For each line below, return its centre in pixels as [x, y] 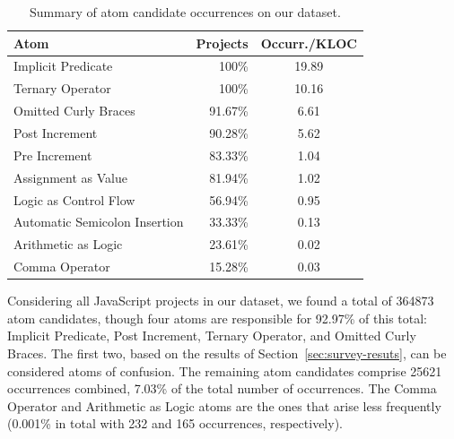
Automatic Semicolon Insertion [99, 222]
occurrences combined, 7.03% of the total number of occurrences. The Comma [222, 388]
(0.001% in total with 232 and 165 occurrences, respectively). [175, 423]
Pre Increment [53, 155]
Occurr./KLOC [309, 43]
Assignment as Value [70, 177]
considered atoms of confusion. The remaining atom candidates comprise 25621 [225, 370]
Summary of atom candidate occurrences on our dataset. [185, 12]
